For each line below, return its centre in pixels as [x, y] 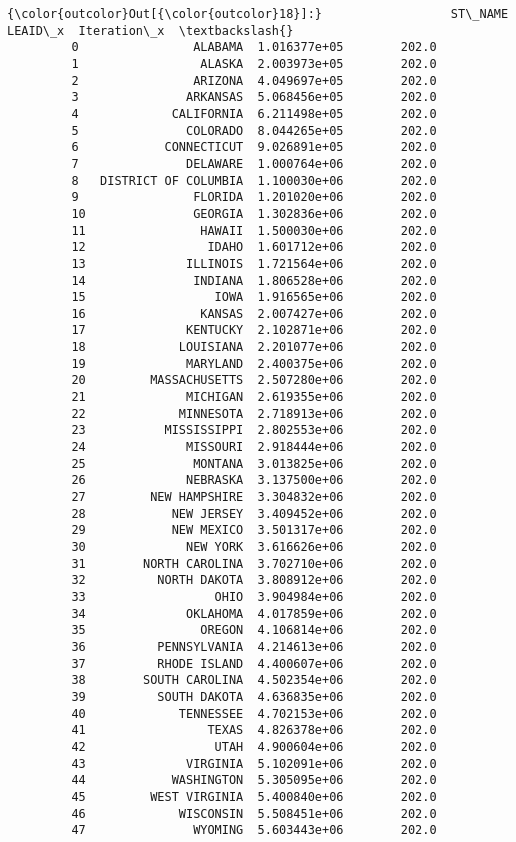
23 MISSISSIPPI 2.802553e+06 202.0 [254, 430]
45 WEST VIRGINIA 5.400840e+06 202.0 [254, 796]
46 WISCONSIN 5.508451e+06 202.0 [254, 813]
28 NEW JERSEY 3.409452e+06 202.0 [254, 513]
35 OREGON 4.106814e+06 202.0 [254, 630]
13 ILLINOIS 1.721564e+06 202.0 [254, 263]
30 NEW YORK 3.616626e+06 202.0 [254, 547]
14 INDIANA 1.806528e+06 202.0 [254, 280]
